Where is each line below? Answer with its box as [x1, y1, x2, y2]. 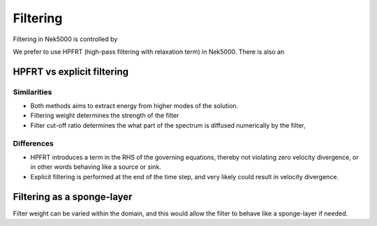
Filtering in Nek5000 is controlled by [13, 35, 118, 43]
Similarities [13, 87, 52, 97]
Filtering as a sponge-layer [13, 190, 133, 202]
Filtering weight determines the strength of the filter [30, 112, 179, 120]
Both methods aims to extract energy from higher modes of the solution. [30, 102, 239, 110]
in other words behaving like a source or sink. [30, 163, 162, 171]
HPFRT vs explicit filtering [13, 66, 129, 77]
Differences [13, 138, 54, 148]
